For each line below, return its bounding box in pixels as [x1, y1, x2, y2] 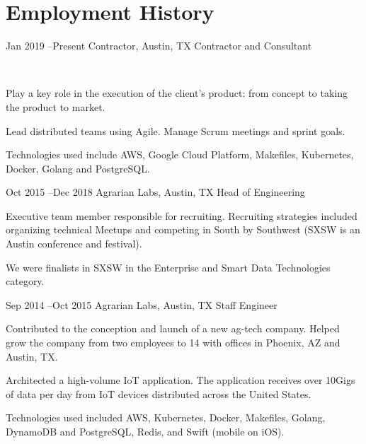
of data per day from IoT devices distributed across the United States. [6, 386, 311, 401]
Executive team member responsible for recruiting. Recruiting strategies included [6, 208, 358, 223]
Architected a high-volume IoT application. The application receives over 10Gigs [6, 373, 355, 387]
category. [6, 274, 45, 288]
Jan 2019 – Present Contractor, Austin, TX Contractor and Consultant [6, 38, 312, 53]
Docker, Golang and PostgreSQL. [6, 160, 150, 175]
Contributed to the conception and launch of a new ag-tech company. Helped [6, 321, 340, 336]
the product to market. [6, 99, 105, 114]
